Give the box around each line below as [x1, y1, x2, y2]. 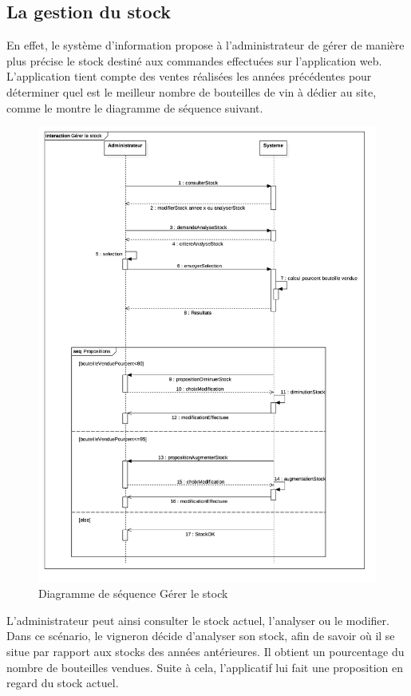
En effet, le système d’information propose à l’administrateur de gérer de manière [6, 37, 405, 53]
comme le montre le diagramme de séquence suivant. [6, 99, 263, 116]
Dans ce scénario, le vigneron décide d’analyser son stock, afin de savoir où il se [6, 627, 395, 644]
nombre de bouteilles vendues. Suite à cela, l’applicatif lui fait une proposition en [6, 658, 403, 675]
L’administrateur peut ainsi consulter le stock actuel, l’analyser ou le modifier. [6, 611, 389, 628]
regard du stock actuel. [6, 674, 119, 691]
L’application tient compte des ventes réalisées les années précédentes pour [6, 68, 372, 85]
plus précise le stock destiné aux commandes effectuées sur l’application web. [6, 52, 382, 69]
